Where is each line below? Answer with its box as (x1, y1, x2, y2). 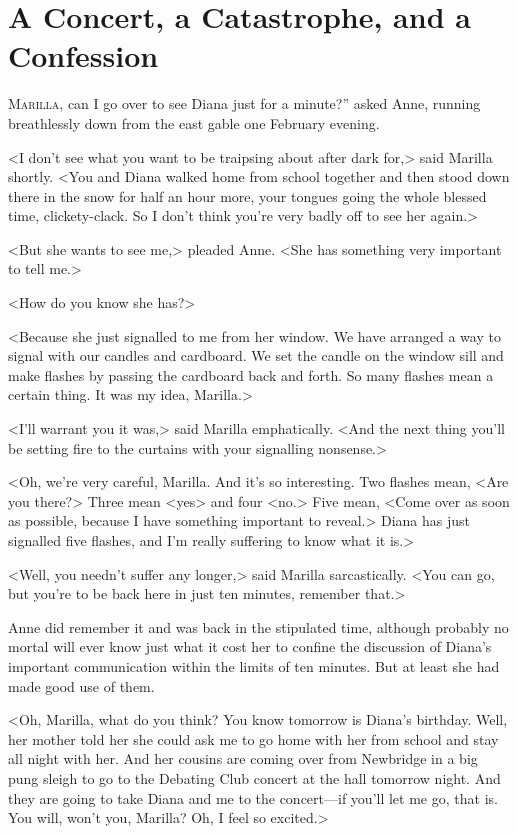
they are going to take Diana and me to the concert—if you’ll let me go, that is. (8, 787, 498, 808)
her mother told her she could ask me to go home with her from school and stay (8, 728, 499, 749)
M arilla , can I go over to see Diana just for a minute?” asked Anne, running (8, 93, 481, 114)
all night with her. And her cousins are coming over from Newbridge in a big (8, 748, 478, 769)
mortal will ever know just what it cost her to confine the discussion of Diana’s (8, 636, 492, 657)
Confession (8, 35, 159, 76)
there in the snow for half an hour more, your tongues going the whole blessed (8, 185, 487, 206)
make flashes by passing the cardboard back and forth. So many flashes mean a (8, 364, 494, 385)
